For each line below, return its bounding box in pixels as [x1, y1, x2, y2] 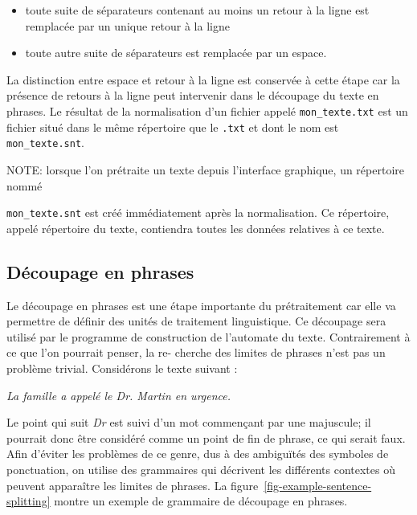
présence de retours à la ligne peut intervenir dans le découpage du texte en [6, 87, 379, 104]
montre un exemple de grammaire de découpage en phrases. [54, 493, 348, 509]
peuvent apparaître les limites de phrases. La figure [6, 476, 259, 493]
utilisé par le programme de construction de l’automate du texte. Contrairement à [6, 328, 411, 345]
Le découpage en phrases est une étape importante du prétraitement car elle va [6, 296, 396, 313]
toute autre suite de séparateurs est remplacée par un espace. [25, 44, 327, 61]
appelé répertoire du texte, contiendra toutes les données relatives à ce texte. [6, 219, 385, 236]
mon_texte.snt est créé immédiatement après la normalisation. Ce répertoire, [6, 204, 390, 221]
